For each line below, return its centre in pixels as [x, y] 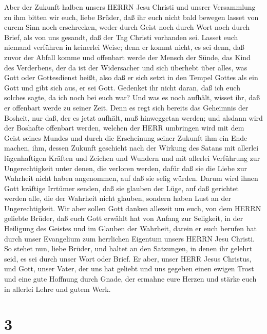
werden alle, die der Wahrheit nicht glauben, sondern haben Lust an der [118, 198]
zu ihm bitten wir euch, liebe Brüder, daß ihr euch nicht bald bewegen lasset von [131, 17]
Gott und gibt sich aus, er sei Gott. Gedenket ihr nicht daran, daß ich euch [122, 87]
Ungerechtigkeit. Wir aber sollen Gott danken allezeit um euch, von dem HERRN [133, 208]
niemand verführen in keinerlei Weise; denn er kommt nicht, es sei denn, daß [124, 47]
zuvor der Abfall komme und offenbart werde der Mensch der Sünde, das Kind [127, 57]
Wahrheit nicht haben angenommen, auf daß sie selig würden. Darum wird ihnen [131, 178]
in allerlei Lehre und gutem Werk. [58, 289]
